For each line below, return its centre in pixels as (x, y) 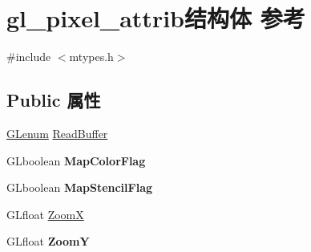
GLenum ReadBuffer (57, 133)
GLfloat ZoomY (48, 241)
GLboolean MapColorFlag (76, 160)
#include (29, 57)
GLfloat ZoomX (45, 214)
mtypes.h (91, 57)
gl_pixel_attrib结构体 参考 (156, 18)
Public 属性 (54, 100)
